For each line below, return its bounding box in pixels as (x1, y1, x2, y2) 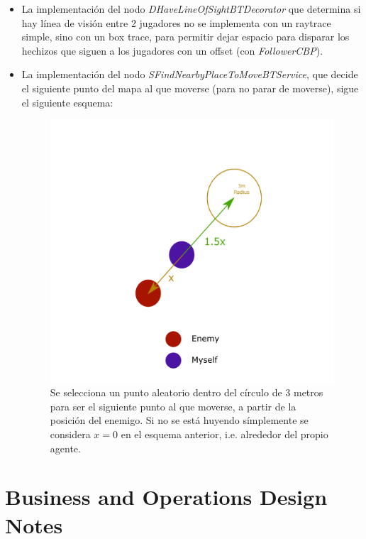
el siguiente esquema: (21, 94, 113, 109)
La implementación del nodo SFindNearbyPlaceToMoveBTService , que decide (21, 67, 358, 82)
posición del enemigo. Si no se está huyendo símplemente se (50, 413, 309, 428)
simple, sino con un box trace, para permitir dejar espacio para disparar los (21, 29, 350, 44)
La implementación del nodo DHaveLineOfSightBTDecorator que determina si (21, 1, 361, 16)
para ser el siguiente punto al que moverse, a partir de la (50, 398, 296, 413)
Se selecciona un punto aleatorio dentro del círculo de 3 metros (50, 385, 323, 400)
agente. (50, 440, 81, 455)
